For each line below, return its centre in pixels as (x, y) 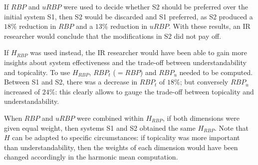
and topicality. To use (37, 72)
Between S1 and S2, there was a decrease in (71, 82)
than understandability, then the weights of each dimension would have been (121, 147)
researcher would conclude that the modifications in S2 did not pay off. (113, 36)
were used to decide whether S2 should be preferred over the (156, 6)
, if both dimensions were (201, 118)
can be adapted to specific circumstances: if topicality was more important (126, 137)
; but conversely (204, 82)
